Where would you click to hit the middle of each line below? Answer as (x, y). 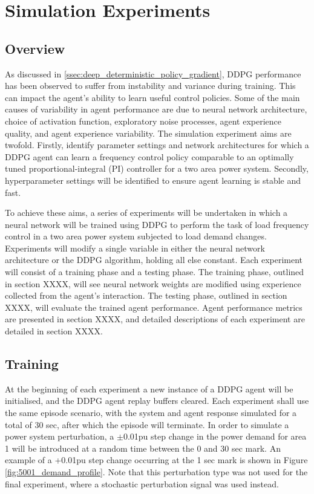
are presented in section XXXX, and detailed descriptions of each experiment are (155, 319)
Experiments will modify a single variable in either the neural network (135, 248)
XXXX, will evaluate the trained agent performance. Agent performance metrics (154, 307)
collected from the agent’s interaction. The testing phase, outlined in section (146, 295)
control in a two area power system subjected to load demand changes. (136, 236)
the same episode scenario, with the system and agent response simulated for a (151, 413)
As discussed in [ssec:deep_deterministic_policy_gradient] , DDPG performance (153, 73)
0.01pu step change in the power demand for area (215, 436)
